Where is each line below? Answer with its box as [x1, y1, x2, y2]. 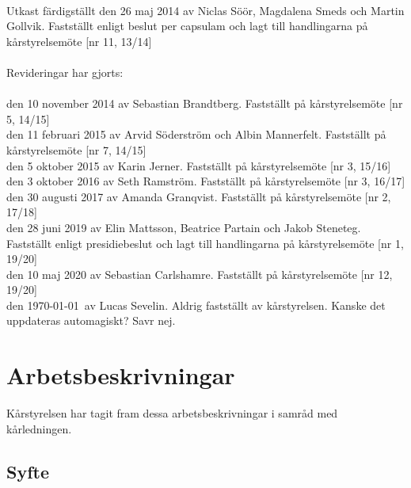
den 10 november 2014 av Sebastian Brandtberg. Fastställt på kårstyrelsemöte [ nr [6, 95, 403, 112]
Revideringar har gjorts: [6, 63, 124, 80]
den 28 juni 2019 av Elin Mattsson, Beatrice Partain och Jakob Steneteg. [6, 219, 361, 235]
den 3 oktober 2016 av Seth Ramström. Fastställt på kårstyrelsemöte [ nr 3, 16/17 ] [6, 173, 405, 189]
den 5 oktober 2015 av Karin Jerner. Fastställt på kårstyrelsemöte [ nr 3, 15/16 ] [6, 157, 391, 173]
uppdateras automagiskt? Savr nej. [6, 312, 176, 329]
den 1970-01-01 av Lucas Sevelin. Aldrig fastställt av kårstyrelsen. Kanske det [6, 296, 386, 313]
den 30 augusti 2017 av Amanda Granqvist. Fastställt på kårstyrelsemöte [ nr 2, [6, 188, 391, 204]
